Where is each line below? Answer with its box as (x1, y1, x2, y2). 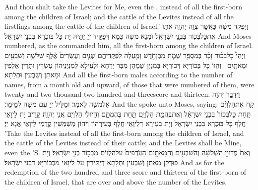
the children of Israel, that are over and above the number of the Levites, (4, 176, 227, 187)
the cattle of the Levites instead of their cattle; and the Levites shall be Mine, (4, 137, 242, 148)
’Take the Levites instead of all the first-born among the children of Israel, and (4, 127, 244, 138)
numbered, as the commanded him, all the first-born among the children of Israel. (4, 40, 253, 51)
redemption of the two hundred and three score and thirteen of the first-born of (4, 167, 246, 177)
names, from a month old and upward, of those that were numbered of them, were (4, 79, 255, 89)
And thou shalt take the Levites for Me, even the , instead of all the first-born (4, 1, 242, 11)
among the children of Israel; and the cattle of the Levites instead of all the (4, 11, 234, 21)
